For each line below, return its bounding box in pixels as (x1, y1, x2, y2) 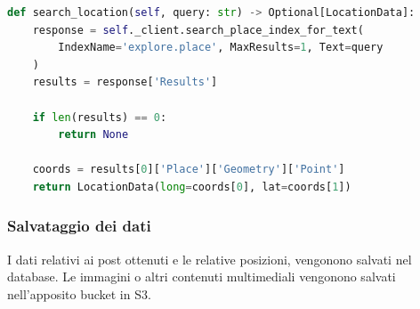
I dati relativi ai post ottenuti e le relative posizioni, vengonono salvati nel (7, 249, 412, 268)
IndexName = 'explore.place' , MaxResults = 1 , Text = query (58, 41, 384, 54)
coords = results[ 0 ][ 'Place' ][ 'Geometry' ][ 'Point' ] (32, 163, 345, 176)
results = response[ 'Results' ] (32, 76, 218, 89)
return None (58, 128, 129, 142)
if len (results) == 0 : (32, 110, 167, 124)
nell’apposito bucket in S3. (7, 284, 151, 303)
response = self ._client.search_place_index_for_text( (32, 23, 364, 37)
